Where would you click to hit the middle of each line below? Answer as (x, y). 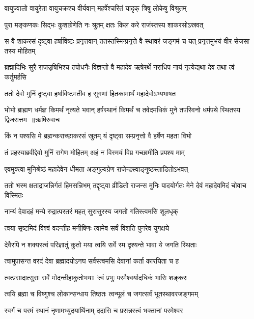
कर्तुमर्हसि (15, 76)
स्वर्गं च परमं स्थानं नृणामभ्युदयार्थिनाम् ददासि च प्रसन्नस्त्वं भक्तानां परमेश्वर (94, 310)
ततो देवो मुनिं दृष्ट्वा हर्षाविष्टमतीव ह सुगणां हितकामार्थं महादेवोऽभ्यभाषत (90, 93)
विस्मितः (14, 195)
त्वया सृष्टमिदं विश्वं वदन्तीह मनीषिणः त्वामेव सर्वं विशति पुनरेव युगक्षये (87, 227)
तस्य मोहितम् (20, 50)
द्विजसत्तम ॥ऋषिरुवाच (32, 119)
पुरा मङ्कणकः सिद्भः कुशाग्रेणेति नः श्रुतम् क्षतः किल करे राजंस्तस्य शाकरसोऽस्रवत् (104, 24)
